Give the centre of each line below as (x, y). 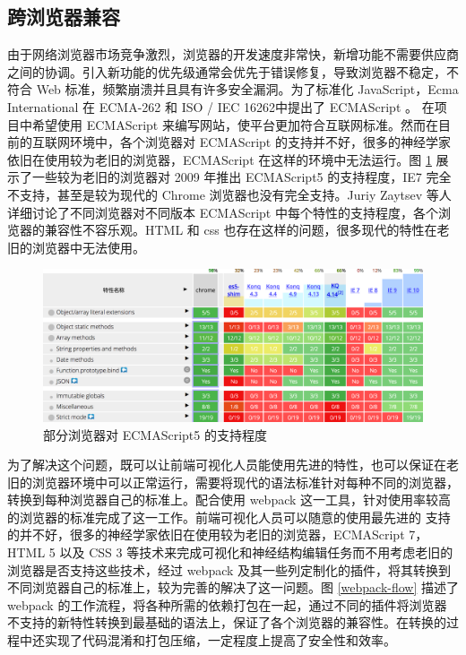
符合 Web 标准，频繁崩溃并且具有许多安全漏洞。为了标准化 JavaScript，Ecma (233, 89)
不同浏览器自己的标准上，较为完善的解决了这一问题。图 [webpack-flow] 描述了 (233, 587)
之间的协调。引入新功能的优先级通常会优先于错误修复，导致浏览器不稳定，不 (233, 71)
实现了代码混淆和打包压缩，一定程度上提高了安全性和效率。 (220, 640)
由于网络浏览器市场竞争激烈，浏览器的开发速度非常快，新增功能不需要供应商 (233, 54)
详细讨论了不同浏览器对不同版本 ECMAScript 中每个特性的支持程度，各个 (223, 212)
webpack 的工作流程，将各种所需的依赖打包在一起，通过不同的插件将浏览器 (227, 604)
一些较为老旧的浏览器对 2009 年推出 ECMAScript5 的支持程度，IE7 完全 (242, 177)
